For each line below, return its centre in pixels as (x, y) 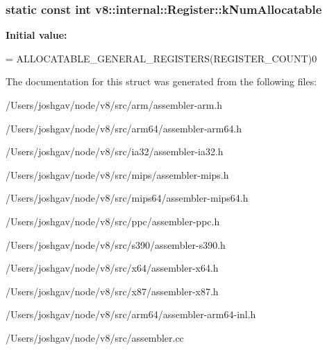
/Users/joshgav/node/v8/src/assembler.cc (95, 337)
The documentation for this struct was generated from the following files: (161, 81)
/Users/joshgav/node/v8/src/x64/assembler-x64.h (112, 268)
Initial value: (36, 35)
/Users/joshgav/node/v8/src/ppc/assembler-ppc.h (113, 221)
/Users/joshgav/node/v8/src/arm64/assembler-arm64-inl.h (131, 314)
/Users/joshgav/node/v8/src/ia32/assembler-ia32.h (115, 151)
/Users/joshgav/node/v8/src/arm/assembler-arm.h (114, 105)
